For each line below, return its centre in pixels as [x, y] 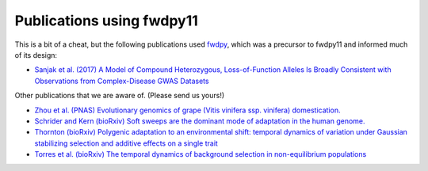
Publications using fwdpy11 [106, 21]
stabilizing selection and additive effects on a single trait [126, 143]
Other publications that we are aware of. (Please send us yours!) [120, 96]
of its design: [36, 55]
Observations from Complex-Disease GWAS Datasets [122, 81]
